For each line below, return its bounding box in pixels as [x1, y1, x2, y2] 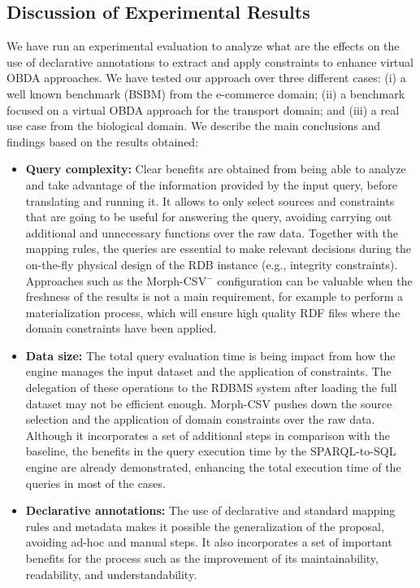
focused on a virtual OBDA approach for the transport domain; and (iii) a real [6, 101, 400, 118]
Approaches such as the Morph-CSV [25, 272, 207, 289]
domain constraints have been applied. [25, 320, 217, 337]
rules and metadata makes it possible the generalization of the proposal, [25, 517, 384, 534]
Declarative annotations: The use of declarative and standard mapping [25, 502, 396, 519]
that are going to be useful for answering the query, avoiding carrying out [25, 208, 392, 225]
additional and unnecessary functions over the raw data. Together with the [25, 224, 398, 241]
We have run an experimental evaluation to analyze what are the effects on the [6, 37, 400, 54]
